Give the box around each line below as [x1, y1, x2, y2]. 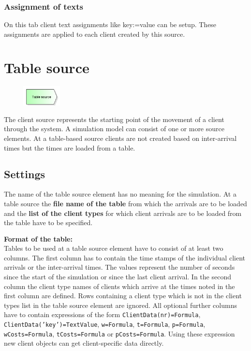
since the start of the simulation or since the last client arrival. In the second [4, 272, 231, 282]
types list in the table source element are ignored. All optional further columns [4, 300, 237, 310]
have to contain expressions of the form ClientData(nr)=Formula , [4, 309, 201, 320]
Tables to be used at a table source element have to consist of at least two [4, 243, 223, 253]
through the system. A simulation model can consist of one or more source [4, 123, 224, 134]
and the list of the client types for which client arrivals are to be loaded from [4, 208, 242, 218]
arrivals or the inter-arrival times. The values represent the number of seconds [4, 262, 235, 272]
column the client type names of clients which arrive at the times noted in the [4, 281, 235, 291]
